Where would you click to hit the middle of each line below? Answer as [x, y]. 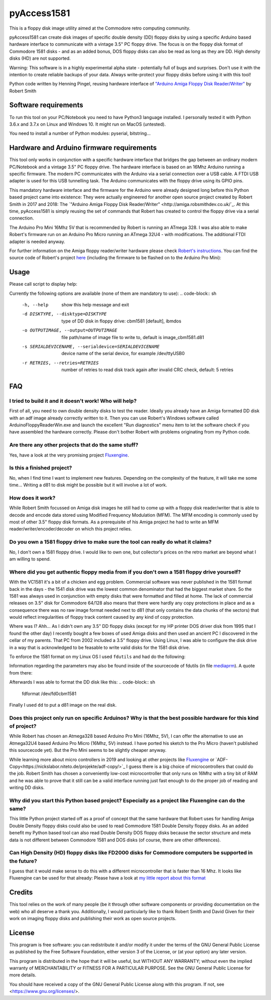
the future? [23, 861]
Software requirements [46, 105]
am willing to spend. [30, 559]
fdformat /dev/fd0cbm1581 [49, 694]
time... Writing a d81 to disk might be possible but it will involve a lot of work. [88, 485]
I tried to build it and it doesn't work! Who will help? [73, 401]
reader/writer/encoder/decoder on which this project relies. [71, 529]
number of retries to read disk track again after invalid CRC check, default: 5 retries [147, 370]
